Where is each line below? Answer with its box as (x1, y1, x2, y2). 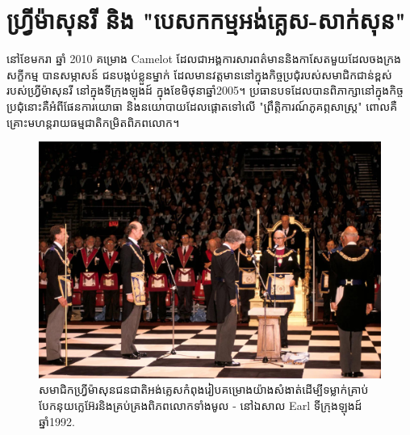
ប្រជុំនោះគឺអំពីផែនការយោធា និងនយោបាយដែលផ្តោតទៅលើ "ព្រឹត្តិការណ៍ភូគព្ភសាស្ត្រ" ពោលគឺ (6, 97, 398, 114)
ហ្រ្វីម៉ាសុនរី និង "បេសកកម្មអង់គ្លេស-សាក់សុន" (6, 3, 406, 36)
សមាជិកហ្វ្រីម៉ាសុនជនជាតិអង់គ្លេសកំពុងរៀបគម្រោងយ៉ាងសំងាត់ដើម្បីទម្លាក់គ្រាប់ (39, 381, 369, 398)
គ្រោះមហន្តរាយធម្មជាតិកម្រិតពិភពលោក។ (6, 113, 180, 130)
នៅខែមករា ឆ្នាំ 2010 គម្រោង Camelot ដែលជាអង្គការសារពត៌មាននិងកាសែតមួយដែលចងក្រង (6, 50, 401, 67)
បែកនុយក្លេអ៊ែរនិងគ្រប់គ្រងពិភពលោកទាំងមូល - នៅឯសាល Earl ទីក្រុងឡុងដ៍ (39, 397, 362, 414)
